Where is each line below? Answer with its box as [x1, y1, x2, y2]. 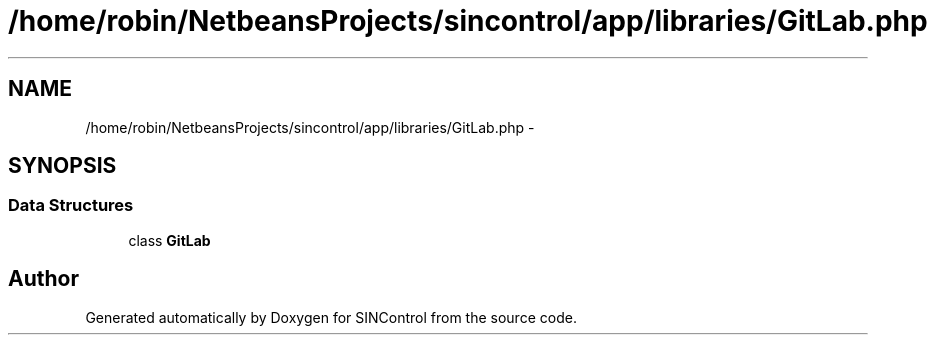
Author [8, 266, 79, 292]
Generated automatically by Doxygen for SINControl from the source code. [85, 308, 577, 326]
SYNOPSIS [8, 153, 117, 179]
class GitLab [128, 231, 211, 249]
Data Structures [8, 195, 134, 216]
